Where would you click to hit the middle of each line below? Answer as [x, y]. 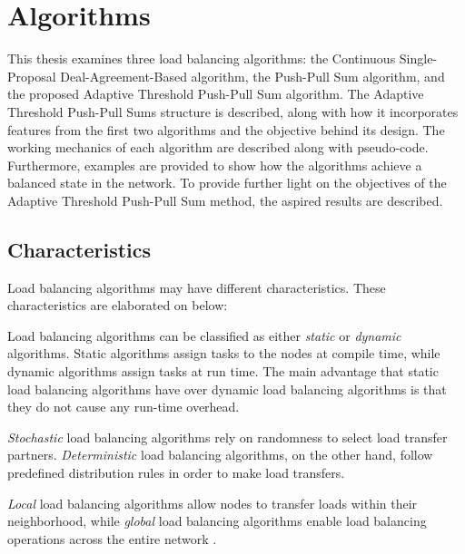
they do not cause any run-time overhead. [124, 407]
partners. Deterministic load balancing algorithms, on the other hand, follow [220, 455]
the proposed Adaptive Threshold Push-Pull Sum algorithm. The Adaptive [216, 94]
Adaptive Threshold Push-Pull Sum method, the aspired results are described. [225, 200]
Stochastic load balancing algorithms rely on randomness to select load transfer [228, 437]
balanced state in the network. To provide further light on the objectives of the [227, 183]
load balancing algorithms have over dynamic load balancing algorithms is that [227, 389]
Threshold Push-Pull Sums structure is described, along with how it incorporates [233, 111]
